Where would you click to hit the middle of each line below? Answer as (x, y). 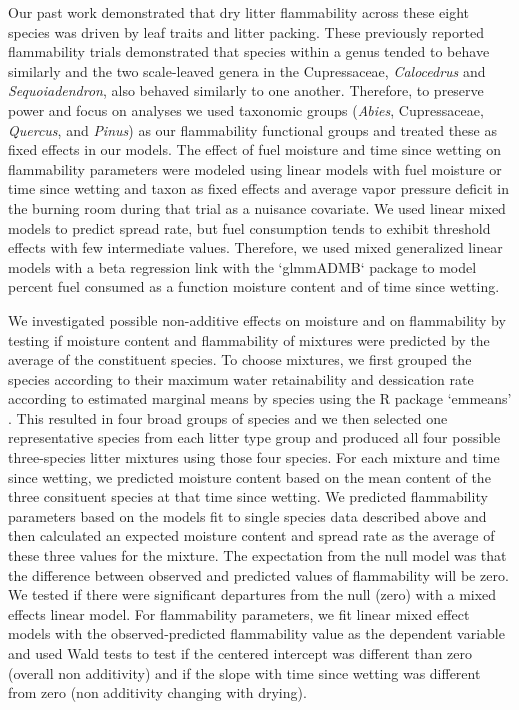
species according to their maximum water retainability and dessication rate (241, 378)
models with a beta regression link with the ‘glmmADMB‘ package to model (242, 266)
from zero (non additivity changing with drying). (157, 692)
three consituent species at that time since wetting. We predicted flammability (248, 496)
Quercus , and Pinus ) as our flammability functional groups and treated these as (252, 129)
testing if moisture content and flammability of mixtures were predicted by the (249, 339)
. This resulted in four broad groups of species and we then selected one (228, 417)
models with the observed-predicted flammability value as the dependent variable (256, 633)
